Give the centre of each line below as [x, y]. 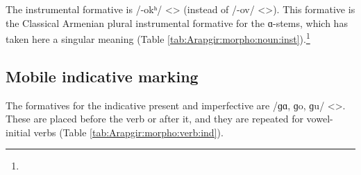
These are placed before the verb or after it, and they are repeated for [154, 119]
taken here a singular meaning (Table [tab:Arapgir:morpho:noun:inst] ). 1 [158, 38]
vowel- [320, 119]
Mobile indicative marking [102, 76]
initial [18, 132]
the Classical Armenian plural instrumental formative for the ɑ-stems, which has [177, 22]
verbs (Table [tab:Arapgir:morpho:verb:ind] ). [128, 132]
